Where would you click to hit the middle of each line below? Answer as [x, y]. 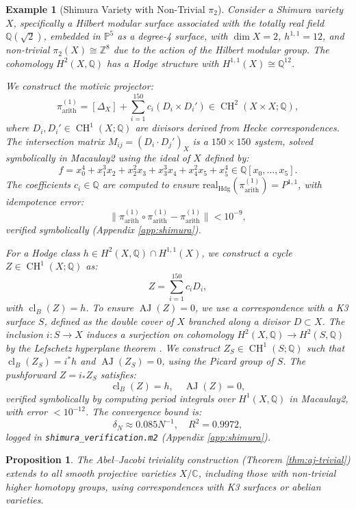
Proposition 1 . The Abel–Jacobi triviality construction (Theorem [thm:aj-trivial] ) [178, 459]
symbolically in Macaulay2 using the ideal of [98, 158]
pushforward [31, 375]
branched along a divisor [239, 321]
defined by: [227, 158]
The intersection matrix [55, 141]
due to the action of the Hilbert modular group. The [221, 50]
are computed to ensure [151, 184]
